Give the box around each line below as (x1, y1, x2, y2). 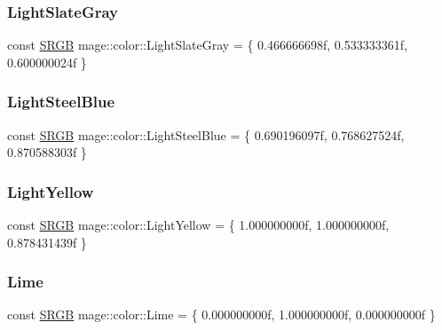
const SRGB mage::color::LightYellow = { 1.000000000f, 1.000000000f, (7, 216, 390, 234)
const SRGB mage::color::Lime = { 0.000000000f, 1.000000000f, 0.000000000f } (7, 305, 436, 324)
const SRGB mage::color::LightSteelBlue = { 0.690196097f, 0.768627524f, (7, 125, 405, 144)
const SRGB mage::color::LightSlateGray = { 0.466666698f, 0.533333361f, (7, 35, 407, 54)
